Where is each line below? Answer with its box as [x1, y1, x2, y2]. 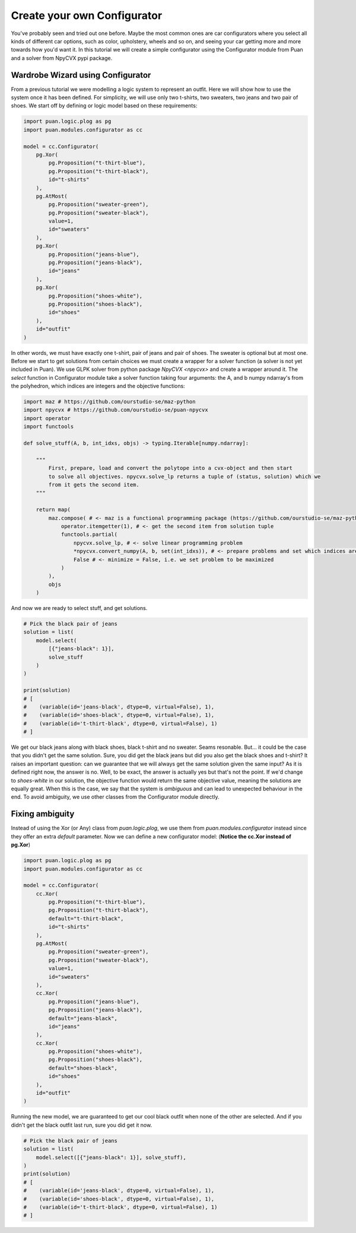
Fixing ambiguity [11, 809, 75, 819]
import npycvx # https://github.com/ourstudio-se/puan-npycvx [23, 406, 208, 414]
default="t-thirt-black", [48, 915, 124, 922]
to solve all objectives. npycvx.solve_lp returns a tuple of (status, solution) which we [48, 473, 321, 480]
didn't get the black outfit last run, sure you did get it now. [11, 1121, 152, 1129]
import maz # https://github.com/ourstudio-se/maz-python [23, 398, 196, 405]
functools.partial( [61, 531, 118, 538]
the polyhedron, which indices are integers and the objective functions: [11, 383, 185, 390]
